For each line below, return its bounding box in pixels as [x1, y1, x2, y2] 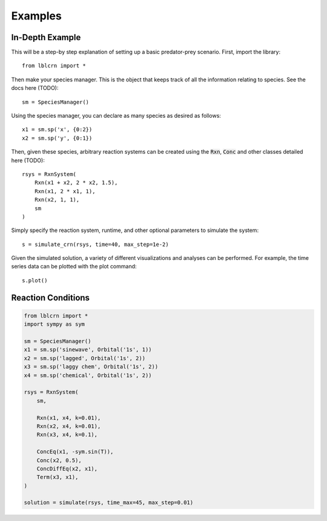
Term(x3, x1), [36, 474, 79, 481]
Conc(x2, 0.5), [36, 457, 82, 464]
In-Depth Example [11, 32, 81, 43]
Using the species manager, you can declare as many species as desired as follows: [11, 112, 221, 120]
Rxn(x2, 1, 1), [34, 196, 80, 203]
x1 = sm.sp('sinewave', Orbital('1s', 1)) [24, 346, 152, 353]
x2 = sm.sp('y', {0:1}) [22, 134, 93, 141]
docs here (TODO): [11, 84, 59, 92]
